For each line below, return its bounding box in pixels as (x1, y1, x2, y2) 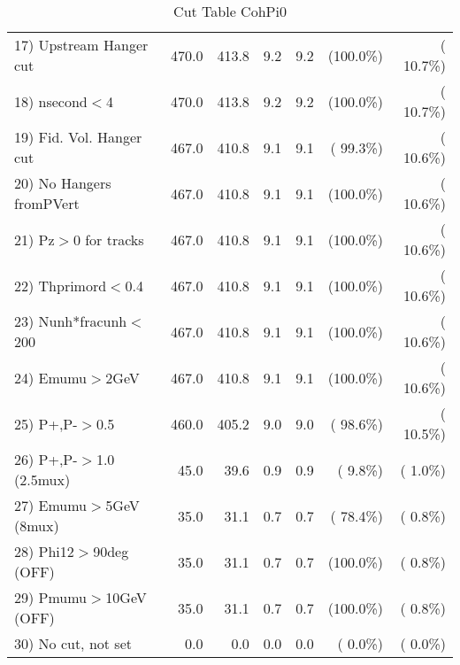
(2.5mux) (14, 469, 71, 490)
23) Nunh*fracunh (14, 311, 127, 331)
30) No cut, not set (14, 633, 132, 653)
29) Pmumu (14, 587, 88, 607)
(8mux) (14, 515, 59, 536)
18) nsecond (14, 90, 88, 112)
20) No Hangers (14, 173, 111, 193)
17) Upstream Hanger (14, 35, 149, 55)
